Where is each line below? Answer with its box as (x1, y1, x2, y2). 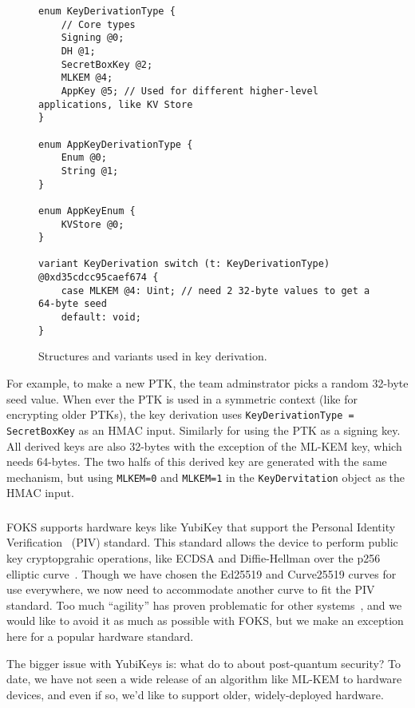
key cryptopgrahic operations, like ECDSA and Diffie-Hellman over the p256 (6, 550, 381, 567)
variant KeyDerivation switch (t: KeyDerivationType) (38, 258, 330, 270)
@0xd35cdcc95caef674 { (38, 272, 159, 284)
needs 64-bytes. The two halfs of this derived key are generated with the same (6, 453, 387, 470)
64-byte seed (38, 298, 107, 310)
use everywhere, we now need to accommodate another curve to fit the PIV (6, 581, 375, 598)
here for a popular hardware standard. (6, 628, 194, 645)
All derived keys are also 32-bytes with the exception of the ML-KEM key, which (6, 437, 402, 454)
